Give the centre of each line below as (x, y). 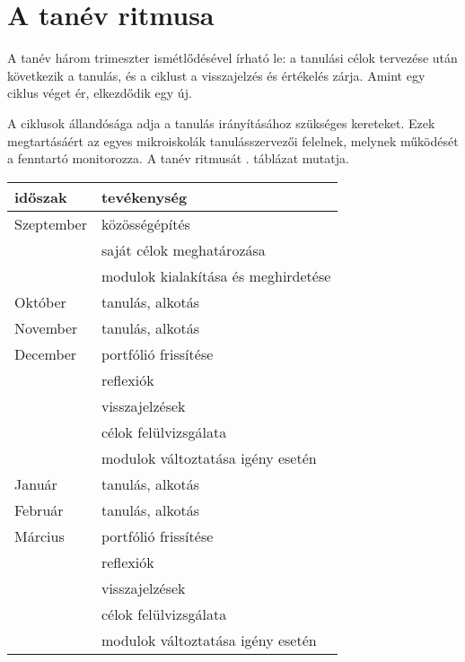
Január (36, 483)
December (46, 353)
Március (39, 536)
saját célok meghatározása (183, 249)
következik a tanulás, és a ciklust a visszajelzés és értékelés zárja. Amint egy (216, 75)
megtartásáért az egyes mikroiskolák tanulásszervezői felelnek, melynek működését (233, 140)
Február (39, 510)
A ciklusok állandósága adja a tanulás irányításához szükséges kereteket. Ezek (221, 122)
